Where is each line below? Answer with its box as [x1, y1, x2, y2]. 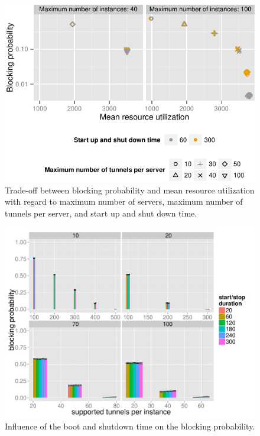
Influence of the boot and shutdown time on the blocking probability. [5, 420, 255, 432]
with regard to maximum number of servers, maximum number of [5, 195, 243, 208]
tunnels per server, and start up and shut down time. [5, 206, 197, 219]
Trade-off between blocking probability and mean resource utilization [5, 183, 255, 196]
